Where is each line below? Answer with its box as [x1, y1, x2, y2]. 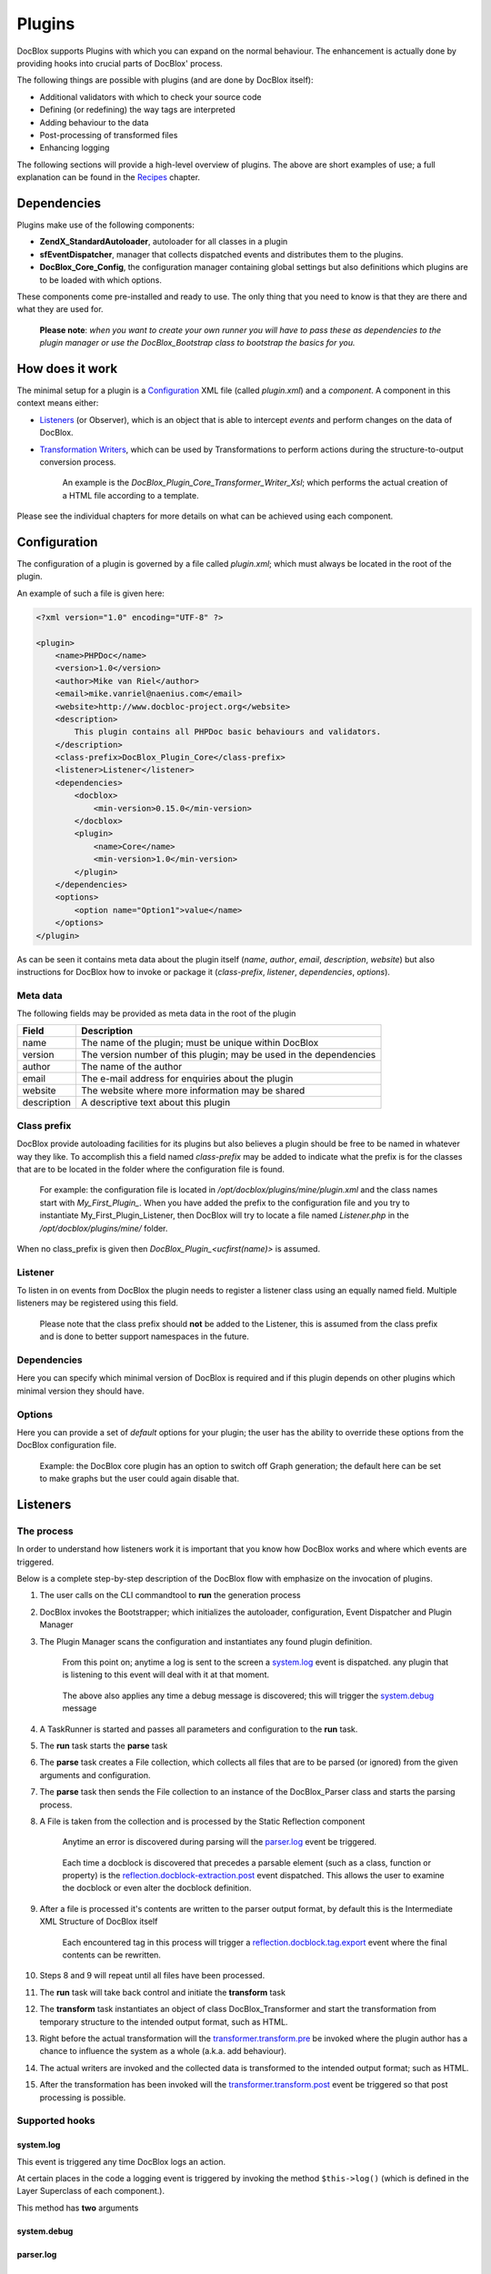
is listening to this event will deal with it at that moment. [62, 1669, 270, 1680]
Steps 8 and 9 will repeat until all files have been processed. [39, 1970, 266, 1981]
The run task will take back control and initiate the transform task [39, 1987, 286, 1997]
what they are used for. [16, 304, 104, 315]
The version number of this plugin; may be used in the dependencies [80, 1049, 376, 1062]
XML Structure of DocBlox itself [39, 1916, 158, 1927]
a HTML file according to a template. [62, 489, 199, 500]
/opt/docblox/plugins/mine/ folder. [39, 1223, 168, 1233]
